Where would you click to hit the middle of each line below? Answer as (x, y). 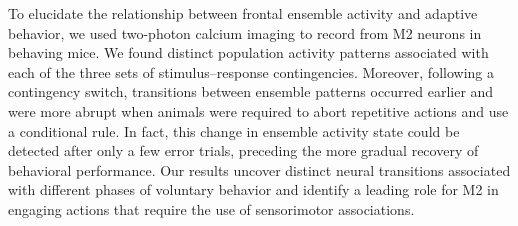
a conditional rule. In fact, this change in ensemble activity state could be (234, 130)
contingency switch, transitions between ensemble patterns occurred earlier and (251, 91)
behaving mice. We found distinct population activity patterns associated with (248, 52)
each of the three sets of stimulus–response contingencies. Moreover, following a (251, 71)
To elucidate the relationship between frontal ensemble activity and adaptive (243, 13)
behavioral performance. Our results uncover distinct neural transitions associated (259, 169)
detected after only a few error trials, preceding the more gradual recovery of (243, 150)
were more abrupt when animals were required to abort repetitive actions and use (258, 110)
